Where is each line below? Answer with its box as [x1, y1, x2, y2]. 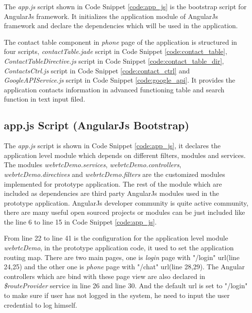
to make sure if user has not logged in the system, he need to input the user [4, 290, 230, 300]
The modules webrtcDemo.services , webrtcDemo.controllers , [4, 159, 182, 170]
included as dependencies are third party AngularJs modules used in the [4, 188, 219, 198]
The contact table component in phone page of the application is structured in [4, 36, 237, 47]
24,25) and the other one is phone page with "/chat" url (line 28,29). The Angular [4, 261, 245, 272]
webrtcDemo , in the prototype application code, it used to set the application [4, 243, 234, 253]
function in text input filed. [4, 94, 85, 104]
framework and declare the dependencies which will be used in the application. [4, 20, 238, 31]
